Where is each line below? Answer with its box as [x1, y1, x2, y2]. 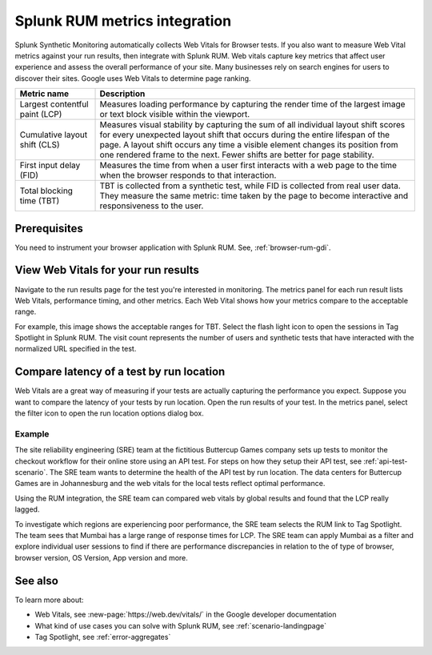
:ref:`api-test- [363, 456, 408, 466]
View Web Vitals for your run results [14, 263, 200, 277]
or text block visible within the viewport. [99, 109, 250, 120]
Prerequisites [14, 221, 83, 235]
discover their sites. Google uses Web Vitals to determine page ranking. [14, 73, 251, 83]
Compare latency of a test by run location [14, 365, 226, 379]
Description [99, 88, 146, 99]
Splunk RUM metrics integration [14, 12, 232, 30]
